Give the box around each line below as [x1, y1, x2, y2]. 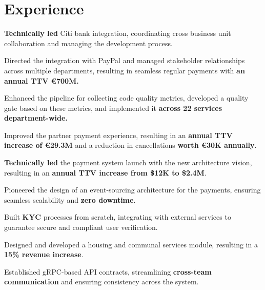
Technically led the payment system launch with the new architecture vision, [4, 157, 252, 168]
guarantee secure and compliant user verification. [4, 222, 158, 233]
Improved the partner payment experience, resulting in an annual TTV [4, 129, 233, 140]
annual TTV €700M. [4, 75, 79, 86]
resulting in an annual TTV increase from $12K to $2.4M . [4, 167, 207, 178]
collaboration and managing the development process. [4, 37, 173, 48]
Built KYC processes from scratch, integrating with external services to [4, 211, 231, 222]
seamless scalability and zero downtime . [4, 194, 136, 205]
